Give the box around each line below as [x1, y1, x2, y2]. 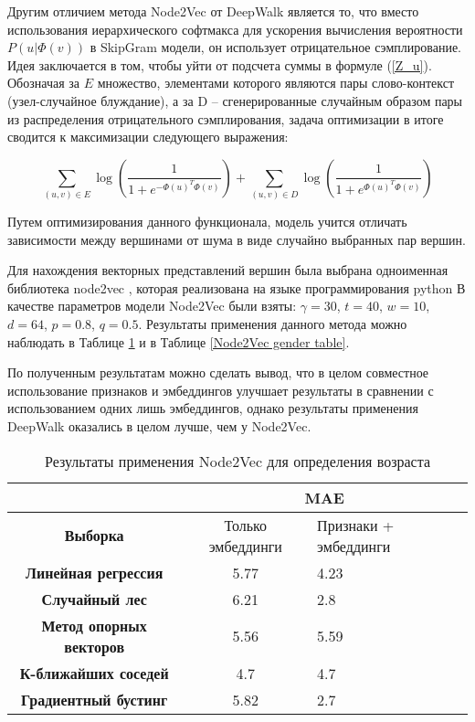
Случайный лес [41, 588, 147, 610]
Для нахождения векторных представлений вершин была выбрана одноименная [7, 260, 449, 280]
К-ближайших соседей [19, 662, 169, 684]
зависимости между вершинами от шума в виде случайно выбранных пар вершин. [7, 229, 466, 249]
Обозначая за [7, 73, 80, 92]
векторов [64, 635, 125, 657]
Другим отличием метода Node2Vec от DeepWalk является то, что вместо [7, 2, 419, 20]
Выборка [64, 525, 124, 547]
